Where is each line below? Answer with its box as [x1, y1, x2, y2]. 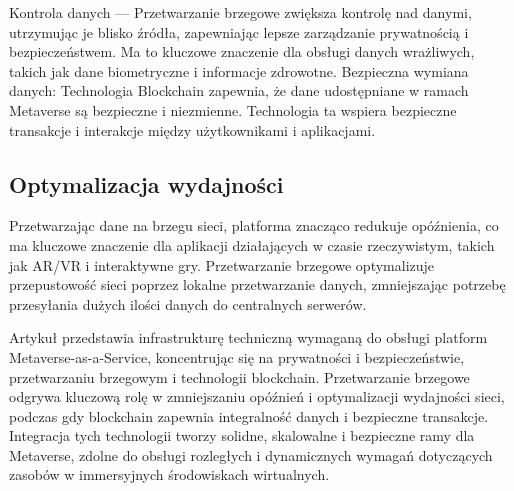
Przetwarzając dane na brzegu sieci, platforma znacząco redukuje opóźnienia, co [9, 215, 499, 236]
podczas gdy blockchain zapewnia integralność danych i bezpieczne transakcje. [9, 405, 489, 426]
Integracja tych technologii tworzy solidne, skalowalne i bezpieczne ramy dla [9, 425, 475, 446]
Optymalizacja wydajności [9, 168, 284, 199]
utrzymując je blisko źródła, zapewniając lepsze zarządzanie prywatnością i [9, 21, 469, 42]
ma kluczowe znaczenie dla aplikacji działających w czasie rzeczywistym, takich [9, 234, 495, 255]
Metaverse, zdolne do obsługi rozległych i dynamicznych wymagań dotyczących [9, 444, 493, 465]
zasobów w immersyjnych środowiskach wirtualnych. [9, 464, 330, 485]
